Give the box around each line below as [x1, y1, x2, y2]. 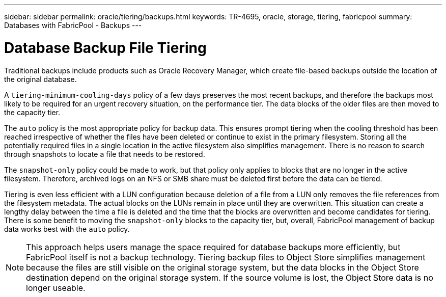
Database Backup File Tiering [4, 39, 207, 57]
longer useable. [26, 282, 86, 293]
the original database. [4, 74, 77, 84]
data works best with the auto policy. [4, 224, 130, 233]
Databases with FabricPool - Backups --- [4, 21, 142, 30]
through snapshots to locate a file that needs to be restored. [4, 149, 205, 158]
